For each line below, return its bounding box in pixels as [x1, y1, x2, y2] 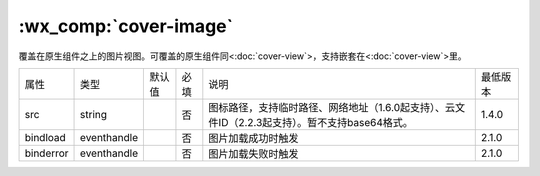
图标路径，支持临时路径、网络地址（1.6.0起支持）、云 [208, 100, 455, 114]
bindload [24, 130, 67, 144]
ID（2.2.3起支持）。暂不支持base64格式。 [218, 115, 414, 129]
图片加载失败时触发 [208, 146, 299, 160]
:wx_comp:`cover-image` [18, 15, 234, 37]
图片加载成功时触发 [208, 131, 299, 145]
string [80, 107, 108, 121]
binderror [24, 146, 69, 160]
